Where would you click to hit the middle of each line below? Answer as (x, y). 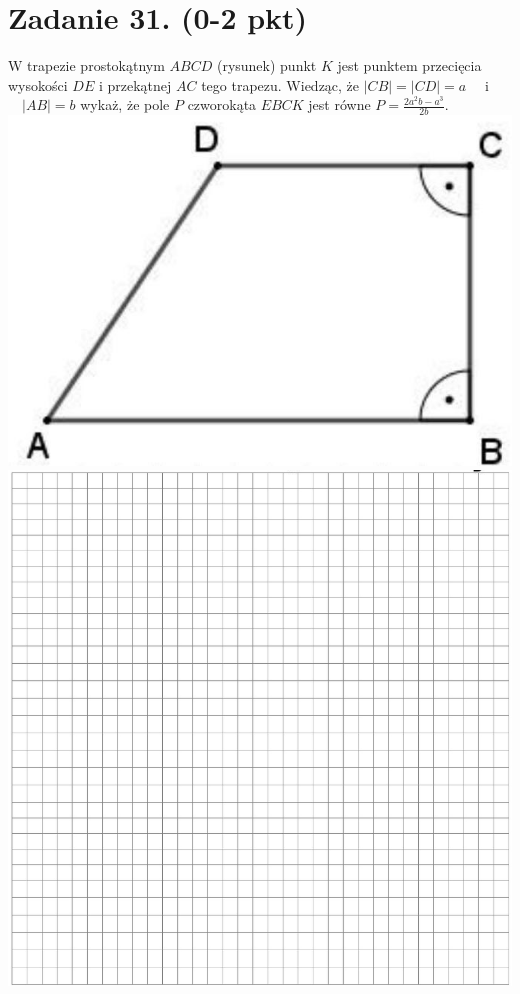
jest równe (339, 104)
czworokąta (222, 104)
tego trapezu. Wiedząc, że (280, 84)
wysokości (38, 84)
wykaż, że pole (125, 104)
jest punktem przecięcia (409, 65)
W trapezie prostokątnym (86, 65)
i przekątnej (135, 84)
